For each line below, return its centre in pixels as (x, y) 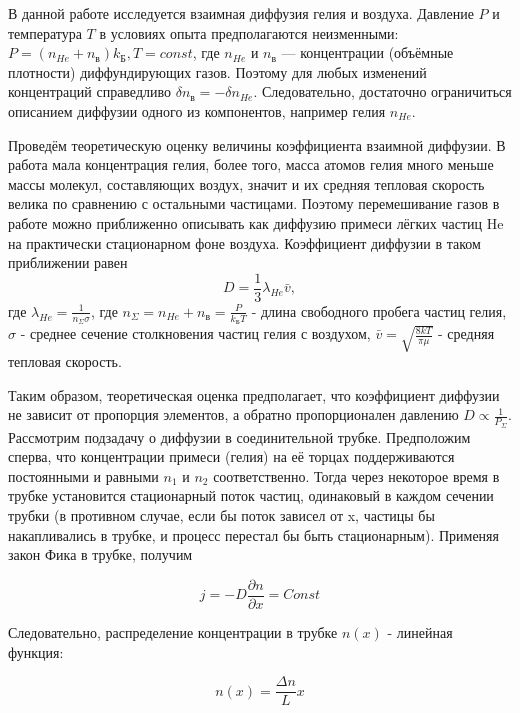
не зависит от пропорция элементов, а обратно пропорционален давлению (233, 414)
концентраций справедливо (90, 91)
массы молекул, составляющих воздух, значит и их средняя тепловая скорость (246, 183)
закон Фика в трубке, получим (100, 554)
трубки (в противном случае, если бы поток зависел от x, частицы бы (221, 515)
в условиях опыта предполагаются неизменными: (249, 32)
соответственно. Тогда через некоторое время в (356, 475)
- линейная (420, 631)
